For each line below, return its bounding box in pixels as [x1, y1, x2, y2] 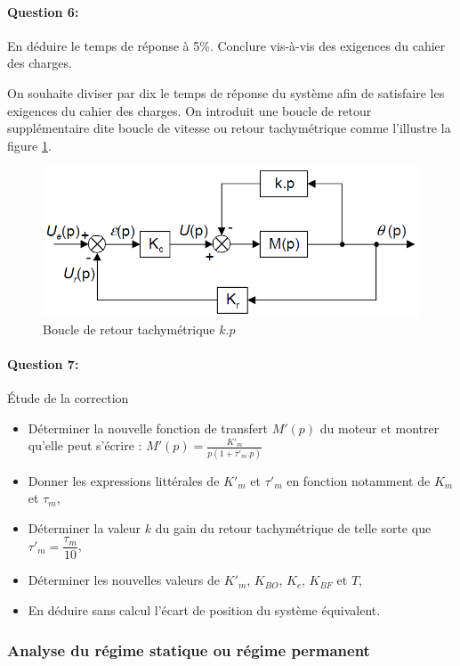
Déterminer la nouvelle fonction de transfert [28, 418, 268, 437]
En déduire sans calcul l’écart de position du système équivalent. [28, 601, 381, 620]
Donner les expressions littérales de [28, 471, 220, 489]
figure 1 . [7, 136, 52, 154]
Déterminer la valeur [28, 518, 141, 537]
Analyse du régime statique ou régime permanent [7, 638, 370, 661]
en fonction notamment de [286, 471, 431, 489]
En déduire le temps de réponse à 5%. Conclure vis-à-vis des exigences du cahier [7, 36, 446, 54]
